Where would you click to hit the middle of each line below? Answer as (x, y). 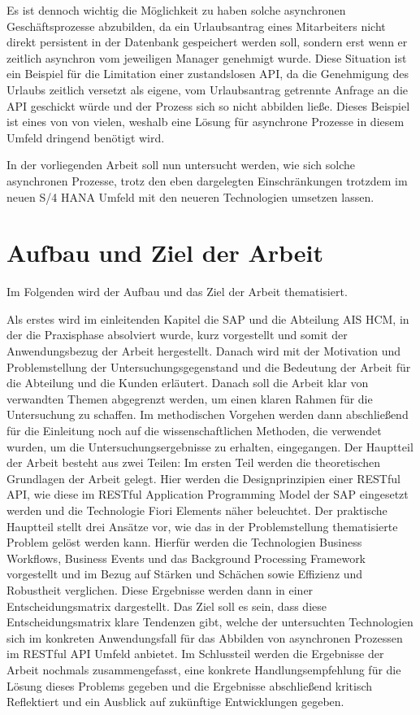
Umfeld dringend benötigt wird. (86, 137)
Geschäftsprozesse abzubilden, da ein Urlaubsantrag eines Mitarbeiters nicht (196, 26)
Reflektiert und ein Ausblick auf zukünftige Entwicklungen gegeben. (175, 702)
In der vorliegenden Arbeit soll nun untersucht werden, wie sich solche (181, 165)
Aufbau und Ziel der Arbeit (165, 253)
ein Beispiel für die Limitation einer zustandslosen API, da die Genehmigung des (208, 74)
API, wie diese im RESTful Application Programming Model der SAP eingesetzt (208, 494)
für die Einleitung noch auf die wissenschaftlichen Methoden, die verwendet (194, 430)
